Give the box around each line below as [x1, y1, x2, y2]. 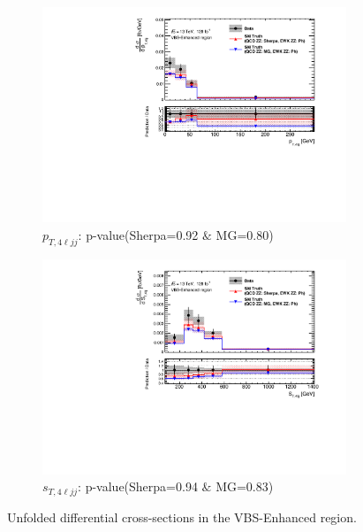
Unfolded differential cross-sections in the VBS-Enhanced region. [7, 507, 357, 526]
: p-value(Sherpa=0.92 [78, 225, 199, 243]
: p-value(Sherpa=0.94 [78, 477, 198, 496]
